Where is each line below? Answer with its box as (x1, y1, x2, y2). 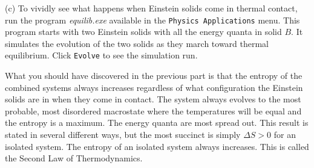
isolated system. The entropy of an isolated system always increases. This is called (5, 140, 309, 152)
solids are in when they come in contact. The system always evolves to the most (5, 93, 301, 105)
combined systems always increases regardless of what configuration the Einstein (5, 81, 303, 93)
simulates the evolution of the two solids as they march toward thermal (5, 37, 269, 49)
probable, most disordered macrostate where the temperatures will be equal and (5, 104, 302, 117)
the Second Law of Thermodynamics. (5, 152, 143, 164)
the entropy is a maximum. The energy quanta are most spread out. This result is (5, 116, 309, 129)
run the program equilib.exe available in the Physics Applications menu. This (5, 13, 300, 26)
